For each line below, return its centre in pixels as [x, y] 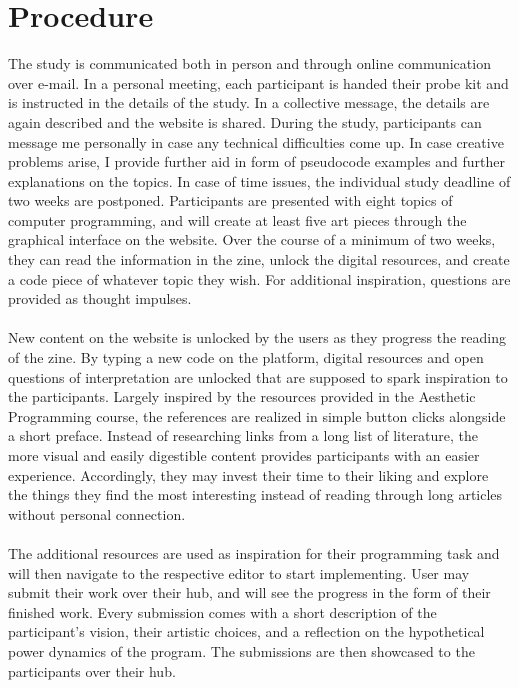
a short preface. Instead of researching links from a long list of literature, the [243, 435]
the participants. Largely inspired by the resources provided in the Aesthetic [242, 396]
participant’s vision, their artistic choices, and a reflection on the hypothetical [246, 631]
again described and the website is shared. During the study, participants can [245, 121]
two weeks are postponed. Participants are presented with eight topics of [230, 200]
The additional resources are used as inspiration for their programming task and [254, 552]
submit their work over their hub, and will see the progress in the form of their [249, 592]
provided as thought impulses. [100, 298]
